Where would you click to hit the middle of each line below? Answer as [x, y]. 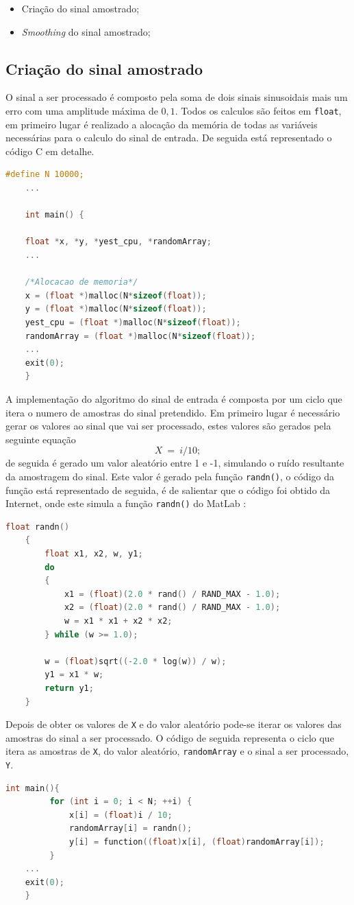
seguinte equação [41, 439]
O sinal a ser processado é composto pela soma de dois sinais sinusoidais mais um [177, 97]
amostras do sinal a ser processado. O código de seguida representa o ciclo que [170, 737]
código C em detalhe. [50, 151]
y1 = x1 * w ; [74, 675]
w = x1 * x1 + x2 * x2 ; [118, 621]
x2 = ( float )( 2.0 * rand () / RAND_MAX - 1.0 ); [172, 608]
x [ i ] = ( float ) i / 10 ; [121, 815]
